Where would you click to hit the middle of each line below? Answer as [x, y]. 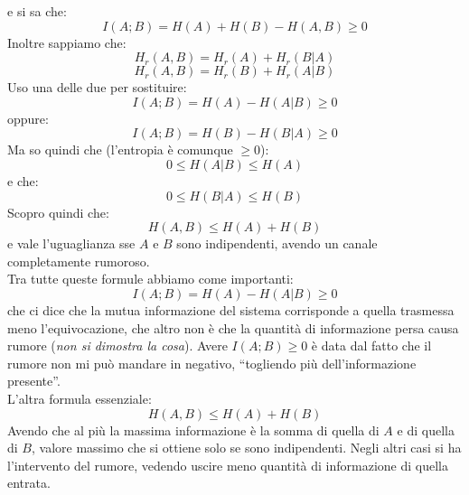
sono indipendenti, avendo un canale [277, 243]
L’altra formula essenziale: [80, 398]
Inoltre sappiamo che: [67, 42]
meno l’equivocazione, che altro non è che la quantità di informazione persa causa [233, 327]
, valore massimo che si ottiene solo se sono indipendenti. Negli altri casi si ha [246, 448]
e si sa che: [37, 11]
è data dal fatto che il [371, 346]
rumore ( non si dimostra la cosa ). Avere [117, 346]
